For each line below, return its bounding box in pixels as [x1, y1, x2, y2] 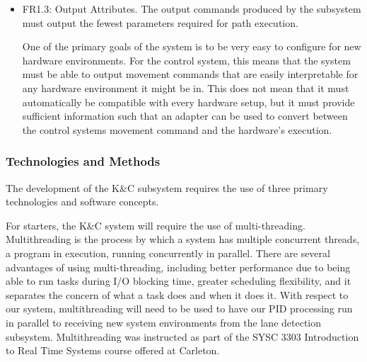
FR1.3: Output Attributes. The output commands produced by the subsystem [22, 1, 361, 16]
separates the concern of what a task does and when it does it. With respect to [6, 287, 349, 302]
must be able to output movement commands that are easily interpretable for [22, 67, 359, 81]
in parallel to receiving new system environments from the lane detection [6, 315, 322, 329]
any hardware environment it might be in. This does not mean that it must [22, 80, 349, 95]
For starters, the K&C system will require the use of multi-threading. [6, 217, 305, 232]
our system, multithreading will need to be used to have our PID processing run [6, 301, 353, 316]
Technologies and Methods [6, 152, 161, 170]
